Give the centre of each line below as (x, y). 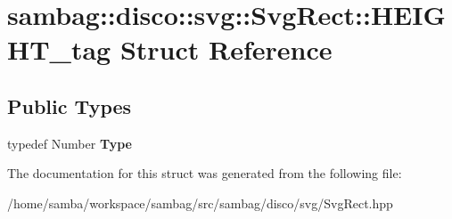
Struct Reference (226, 49)
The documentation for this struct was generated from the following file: (205, 173)
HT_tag (59, 49)
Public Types (70, 105)
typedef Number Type (70, 143)
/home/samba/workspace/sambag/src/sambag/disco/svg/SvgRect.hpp (200, 203)
